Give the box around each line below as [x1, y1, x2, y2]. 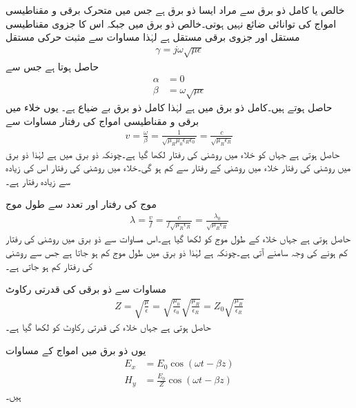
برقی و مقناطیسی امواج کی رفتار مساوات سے [6, 113, 199, 128]
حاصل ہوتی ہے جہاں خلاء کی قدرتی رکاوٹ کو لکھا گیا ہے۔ [6, 320, 211, 334]
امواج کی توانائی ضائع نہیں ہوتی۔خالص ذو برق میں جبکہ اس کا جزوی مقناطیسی [6, 16, 337, 30]
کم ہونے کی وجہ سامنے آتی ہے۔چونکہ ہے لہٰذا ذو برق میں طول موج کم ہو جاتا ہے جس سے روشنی [6, 244, 348, 259]
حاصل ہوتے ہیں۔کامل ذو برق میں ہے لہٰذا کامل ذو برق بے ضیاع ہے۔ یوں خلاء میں [6, 100, 333, 114]
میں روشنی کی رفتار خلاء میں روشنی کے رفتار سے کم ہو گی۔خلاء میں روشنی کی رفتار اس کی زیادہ [6, 160, 351, 175]
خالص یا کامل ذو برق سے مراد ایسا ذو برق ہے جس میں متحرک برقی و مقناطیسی [6, 3, 345, 17]
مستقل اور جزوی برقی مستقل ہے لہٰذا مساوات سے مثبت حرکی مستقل [6, 30, 300, 44]
